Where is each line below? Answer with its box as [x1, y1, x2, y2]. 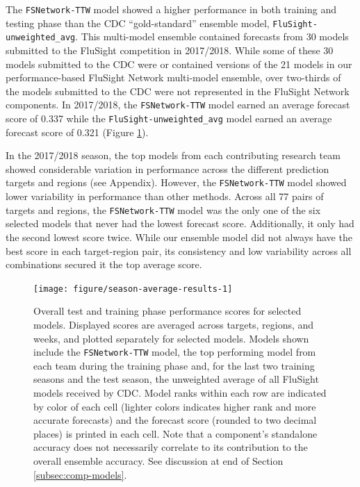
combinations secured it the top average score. [6, 257, 202, 272]
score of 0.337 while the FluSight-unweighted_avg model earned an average [6, 111, 332, 125]
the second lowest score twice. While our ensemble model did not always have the [6, 229, 352, 244]
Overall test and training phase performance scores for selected [33, 304, 302, 318]
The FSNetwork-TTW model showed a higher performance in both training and [6, 2, 337, 16]
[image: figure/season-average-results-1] [33, 283, 233, 294]
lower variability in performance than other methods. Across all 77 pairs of [6, 189, 324, 204]
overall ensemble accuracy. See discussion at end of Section [33, 453, 284, 468]
